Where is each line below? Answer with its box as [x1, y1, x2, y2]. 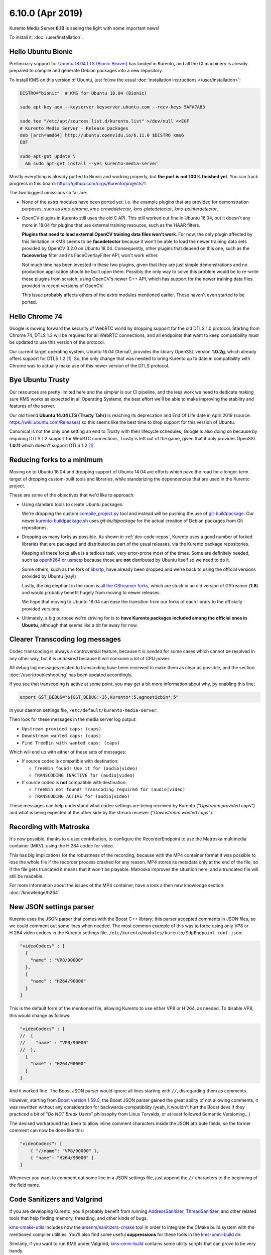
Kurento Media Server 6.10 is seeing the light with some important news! [9, 25, 160, 31]
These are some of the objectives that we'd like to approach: [9, 492, 135, 498]
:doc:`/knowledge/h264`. [9, 889, 61, 896]
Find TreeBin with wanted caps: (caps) [22, 740, 120, 745]
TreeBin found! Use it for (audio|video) [34, 766, 138, 771]
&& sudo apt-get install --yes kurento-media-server [25, 161, 158, 166]
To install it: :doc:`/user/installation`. [9, 34, 83, 40]
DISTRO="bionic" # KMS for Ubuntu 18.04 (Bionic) [20, 90, 148, 96]
